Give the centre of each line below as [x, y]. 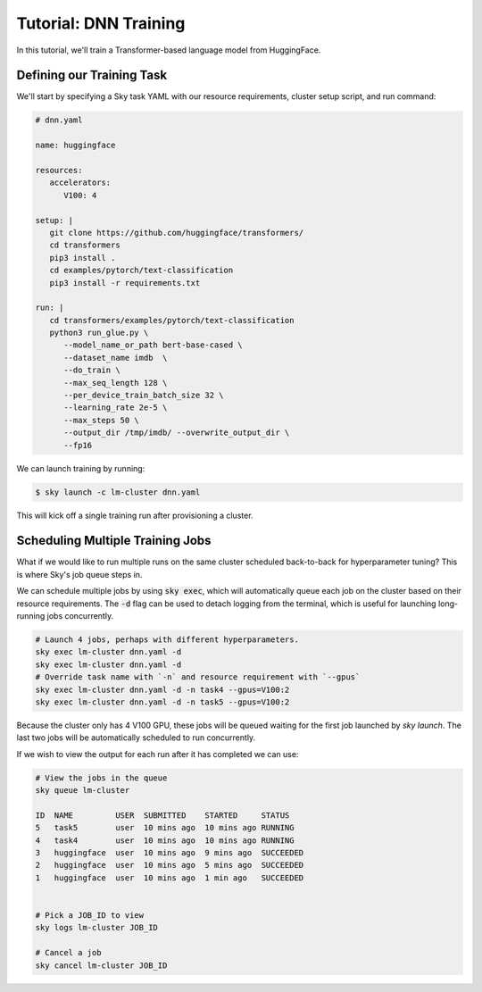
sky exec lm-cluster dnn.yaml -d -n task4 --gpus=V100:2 [162, 689]
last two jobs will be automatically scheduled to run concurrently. [136, 738]
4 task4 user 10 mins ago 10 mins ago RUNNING [165, 840]
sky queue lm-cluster [83, 791]
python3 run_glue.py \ [99, 333]
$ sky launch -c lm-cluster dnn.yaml [118, 492]
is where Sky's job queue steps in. [79, 574]
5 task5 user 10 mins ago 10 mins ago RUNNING [165, 828]
